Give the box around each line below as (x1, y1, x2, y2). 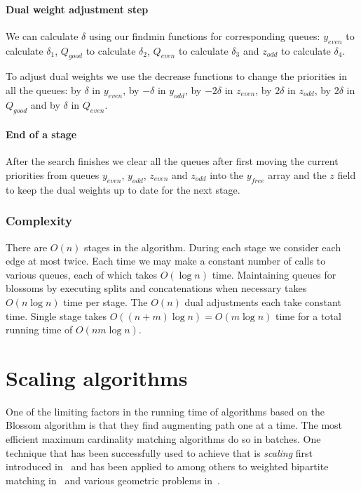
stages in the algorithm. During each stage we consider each (84, 239, 341, 254)
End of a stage (6, 127, 77, 142)
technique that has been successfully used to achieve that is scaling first (6, 445, 313, 460)
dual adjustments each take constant (184, 294, 341, 309)
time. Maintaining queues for (212, 267, 336, 281)
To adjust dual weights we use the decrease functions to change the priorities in (6, 69, 348, 84)
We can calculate (6, 28, 79, 43)
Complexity (6, 212, 72, 230)
